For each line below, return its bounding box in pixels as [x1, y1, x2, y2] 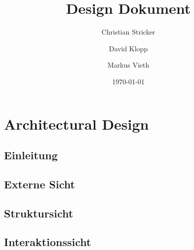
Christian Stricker [101, 27, 155, 37]
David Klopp [109, 43, 148, 53]
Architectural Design [4, 113, 149, 134]
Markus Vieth [107, 60, 150, 70]
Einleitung [4, 147, 58, 163]
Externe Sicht [4, 176, 75, 191]
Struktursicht [4, 205, 74, 220]
